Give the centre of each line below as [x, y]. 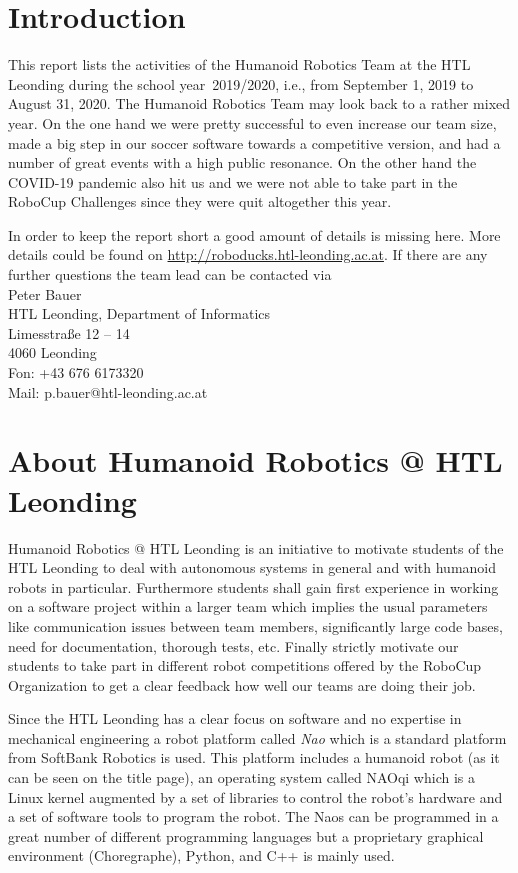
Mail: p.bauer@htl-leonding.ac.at [108, 391]
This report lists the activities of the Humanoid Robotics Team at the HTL [239, 64]
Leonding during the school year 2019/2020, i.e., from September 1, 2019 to [241, 83]
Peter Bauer [45, 293]
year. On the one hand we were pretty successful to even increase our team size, [252, 122]
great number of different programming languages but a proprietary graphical [246, 835]
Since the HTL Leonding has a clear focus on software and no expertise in [235, 718]
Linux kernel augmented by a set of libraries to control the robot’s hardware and [255, 796]
